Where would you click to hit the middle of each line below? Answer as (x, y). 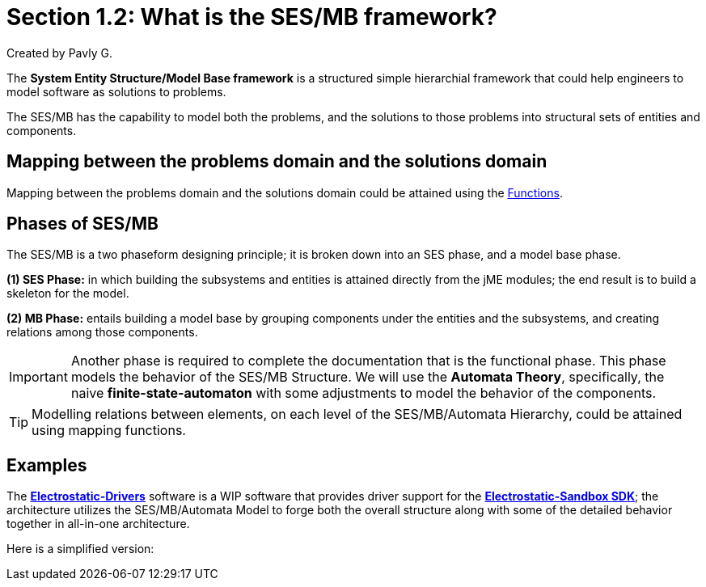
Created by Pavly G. (59, 53)
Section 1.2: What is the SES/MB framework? (252, 17)
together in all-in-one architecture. (98, 524)
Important (38, 377)
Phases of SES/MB (82, 224)
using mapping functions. (109, 431)
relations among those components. (102, 332)
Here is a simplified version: (80, 549)
